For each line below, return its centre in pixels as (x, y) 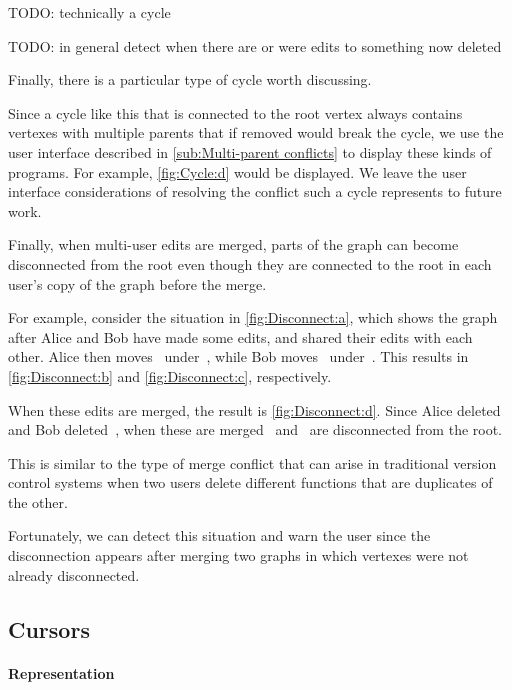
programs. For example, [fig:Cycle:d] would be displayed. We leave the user (237, 171)
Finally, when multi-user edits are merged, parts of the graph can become (233, 244)
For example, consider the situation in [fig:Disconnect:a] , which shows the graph (253, 317)
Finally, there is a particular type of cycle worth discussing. (190, 79)
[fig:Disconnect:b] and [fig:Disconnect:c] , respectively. (170, 375)
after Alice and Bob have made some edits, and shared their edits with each (240, 336)
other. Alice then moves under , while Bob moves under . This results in (238, 356)
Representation (61, 672)
